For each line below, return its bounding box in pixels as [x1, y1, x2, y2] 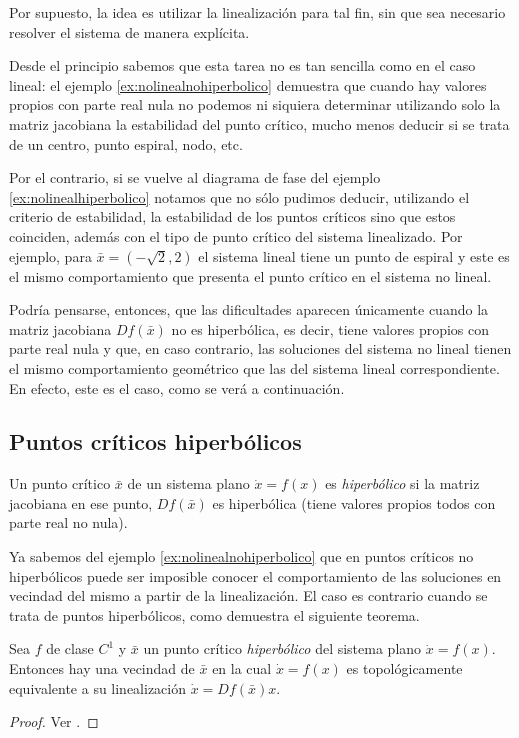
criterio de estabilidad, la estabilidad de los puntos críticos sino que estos [9, 206, 456, 227]
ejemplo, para [9, 245, 92, 266]
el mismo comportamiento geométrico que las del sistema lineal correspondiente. [9, 357, 500, 378]
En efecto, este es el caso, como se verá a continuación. [9, 377, 345, 398]
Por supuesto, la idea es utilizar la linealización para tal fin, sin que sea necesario [9, 2, 506, 22]
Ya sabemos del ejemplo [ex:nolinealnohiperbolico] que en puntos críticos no [9, 546, 474, 567]
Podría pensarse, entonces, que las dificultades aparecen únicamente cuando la [9, 299, 489, 320]
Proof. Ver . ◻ [9, 711, 99, 732]
